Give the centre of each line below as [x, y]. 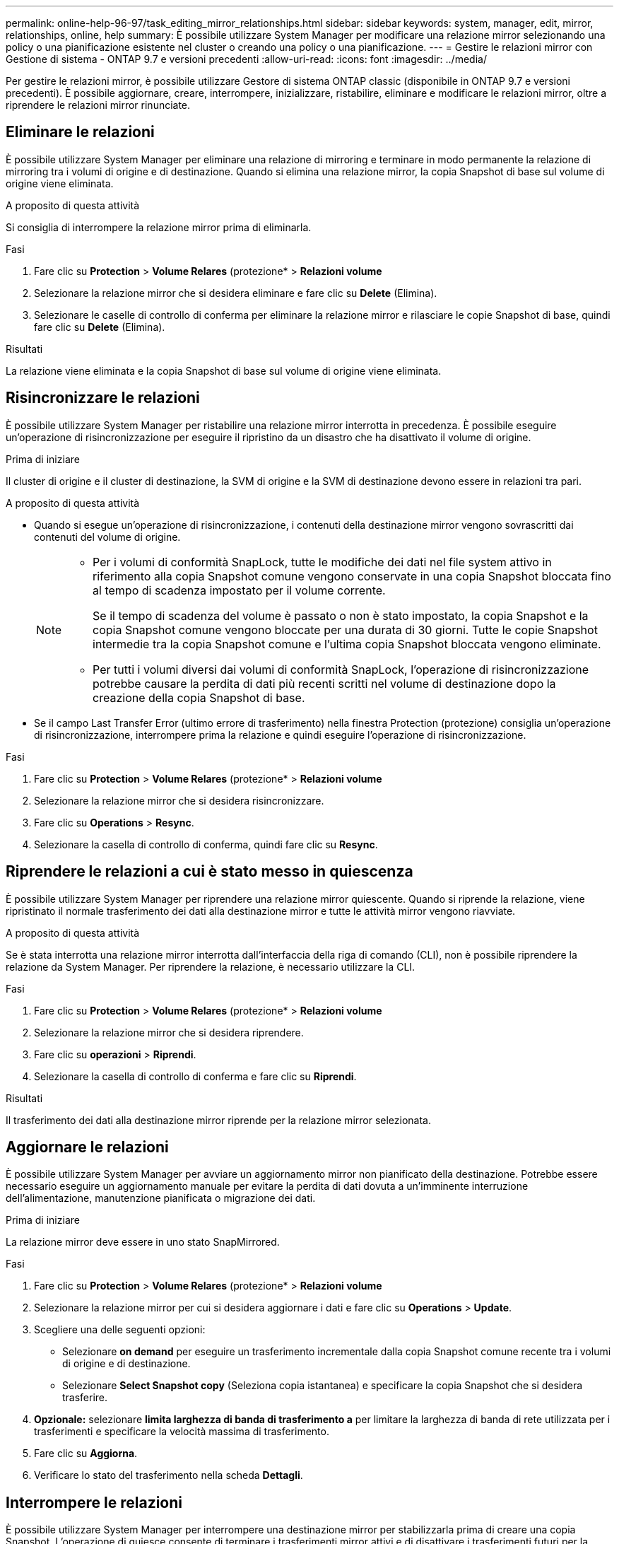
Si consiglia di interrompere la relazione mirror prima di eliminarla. [159, 227]
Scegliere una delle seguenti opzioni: [120, 1330]
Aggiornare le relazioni [87, 1147]
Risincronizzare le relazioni [103, 398]
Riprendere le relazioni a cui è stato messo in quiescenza [210, 872]
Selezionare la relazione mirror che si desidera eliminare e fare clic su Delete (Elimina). [236, 293]
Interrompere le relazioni [94, 1502]
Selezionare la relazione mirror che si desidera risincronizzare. [179, 800]
